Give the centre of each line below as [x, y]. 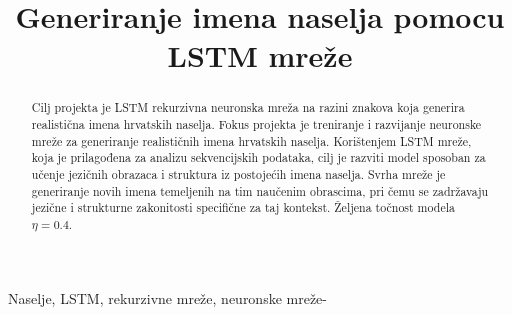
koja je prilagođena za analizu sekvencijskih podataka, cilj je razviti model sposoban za [258, 157]
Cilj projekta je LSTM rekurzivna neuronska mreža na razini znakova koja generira [248, 107]
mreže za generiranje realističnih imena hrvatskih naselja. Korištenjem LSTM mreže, [251, 140]
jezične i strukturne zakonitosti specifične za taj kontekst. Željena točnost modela [243, 207]
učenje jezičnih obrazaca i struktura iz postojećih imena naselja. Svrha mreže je [238, 173]
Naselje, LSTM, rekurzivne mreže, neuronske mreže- [168, 297]
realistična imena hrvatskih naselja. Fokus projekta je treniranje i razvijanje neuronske [256, 124]
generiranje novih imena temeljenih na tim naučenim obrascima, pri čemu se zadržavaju [260, 190]
